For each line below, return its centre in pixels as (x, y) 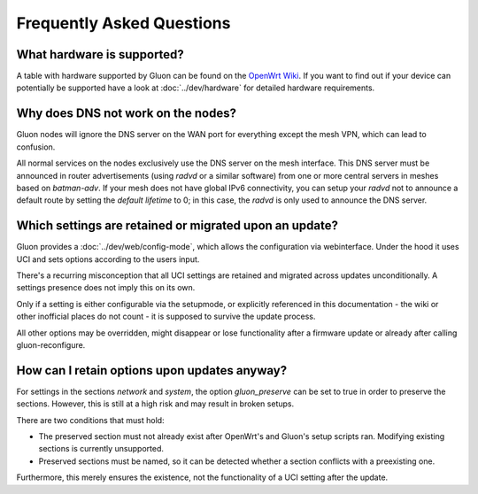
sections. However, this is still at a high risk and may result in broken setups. (155, 404)
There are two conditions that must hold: (90, 420)
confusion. (36, 147)
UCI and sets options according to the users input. (108, 259)
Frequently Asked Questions (123, 23)
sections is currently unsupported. (101, 449)
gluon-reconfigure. (51, 344)
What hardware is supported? (100, 54)
